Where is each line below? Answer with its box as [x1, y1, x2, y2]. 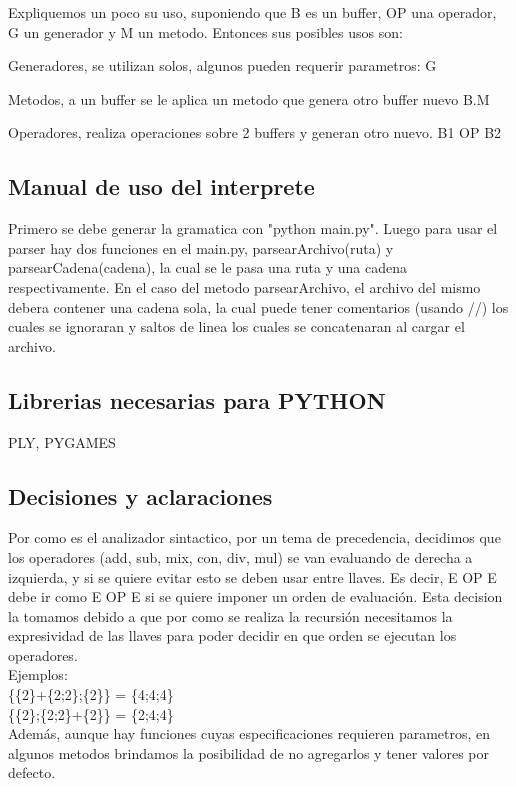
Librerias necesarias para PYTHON [8, 384, 386, 415]
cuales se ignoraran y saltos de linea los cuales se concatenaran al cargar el [8, 316, 465, 337]
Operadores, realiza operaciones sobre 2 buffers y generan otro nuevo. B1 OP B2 [8, 122, 502, 143]
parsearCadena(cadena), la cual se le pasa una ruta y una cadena [8, 257, 407, 278]
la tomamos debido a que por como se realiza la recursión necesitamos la [8, 605, 453, 626]
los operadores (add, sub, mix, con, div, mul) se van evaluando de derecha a [8, 546, 473, 567]
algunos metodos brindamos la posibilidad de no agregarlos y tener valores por [8, 742, 489, 763]
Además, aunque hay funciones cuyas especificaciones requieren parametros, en [8, 723, 491, 744]
